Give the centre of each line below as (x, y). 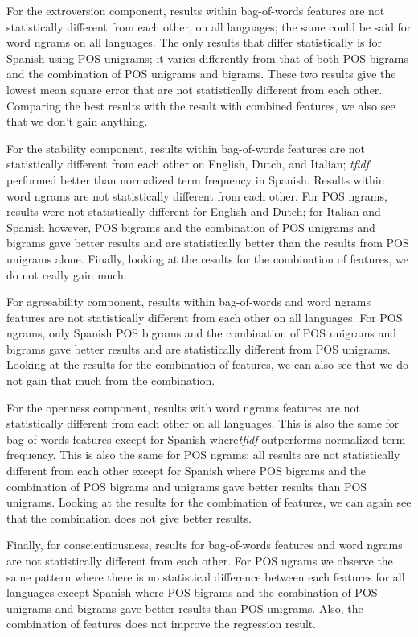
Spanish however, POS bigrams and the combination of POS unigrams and (191, 227)
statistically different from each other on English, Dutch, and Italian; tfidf (188, 164)
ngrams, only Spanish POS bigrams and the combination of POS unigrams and (202, 333)
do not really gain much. (67, 274)
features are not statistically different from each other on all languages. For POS (205, 317)
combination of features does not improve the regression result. (162, 624)
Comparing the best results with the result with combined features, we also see (201, 105)
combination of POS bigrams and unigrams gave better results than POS (187, 486)
